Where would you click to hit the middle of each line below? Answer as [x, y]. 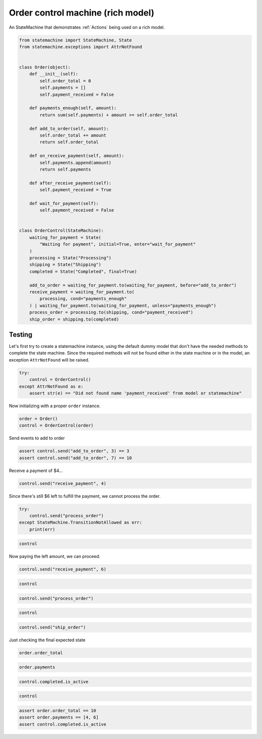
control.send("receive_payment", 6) [63, 569]
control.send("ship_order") [52, 627]
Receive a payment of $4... [36, 470]
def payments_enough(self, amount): [73, 108]
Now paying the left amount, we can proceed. [55, 557]
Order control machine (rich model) [82, 13]
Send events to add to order [37, 438]
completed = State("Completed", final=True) [83, 271]
